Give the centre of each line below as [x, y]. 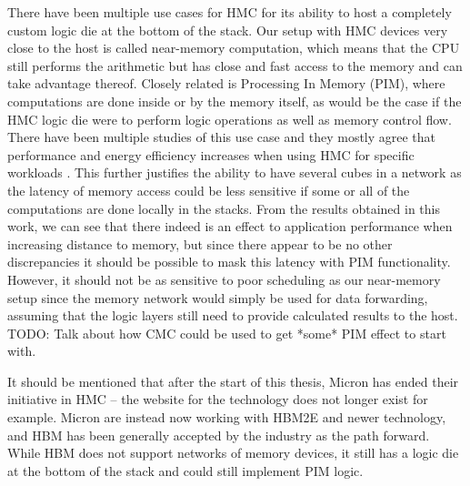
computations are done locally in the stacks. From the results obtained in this [224, 208]
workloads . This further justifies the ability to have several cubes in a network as [235, 172]
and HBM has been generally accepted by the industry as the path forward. [219, 435]
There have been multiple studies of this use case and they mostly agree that [222, 137]
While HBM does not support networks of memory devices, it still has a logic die [233, 453]
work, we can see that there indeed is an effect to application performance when [230, 226]
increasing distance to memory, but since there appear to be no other [200, 243]
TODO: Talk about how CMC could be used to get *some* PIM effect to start [227, 333]
